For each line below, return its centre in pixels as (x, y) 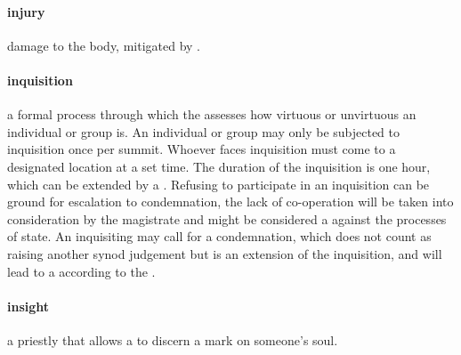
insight (28, 306)
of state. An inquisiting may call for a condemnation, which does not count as (219, 236)
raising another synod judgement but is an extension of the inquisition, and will (225, 253)
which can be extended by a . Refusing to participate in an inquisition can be (218, 184)
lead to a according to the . (81, 271)
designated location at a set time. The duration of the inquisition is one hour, (219, 166)
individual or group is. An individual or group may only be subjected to (204, 131)
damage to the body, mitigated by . (104, 45)
